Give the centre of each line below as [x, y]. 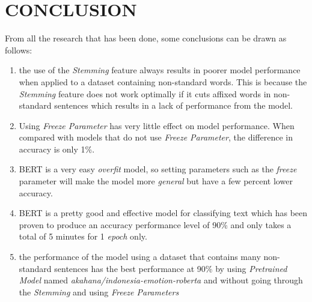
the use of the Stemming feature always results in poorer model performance [160, 70]
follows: [19, 50]
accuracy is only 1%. [57, 149]
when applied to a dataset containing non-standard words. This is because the [163, 81]
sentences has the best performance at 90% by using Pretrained [171, 268]
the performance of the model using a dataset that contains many [140, 257]
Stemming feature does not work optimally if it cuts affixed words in [145, 93]
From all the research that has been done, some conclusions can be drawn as [146, 38]
